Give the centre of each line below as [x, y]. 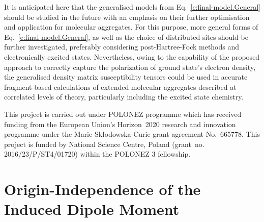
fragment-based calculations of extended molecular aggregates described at [120, 87]
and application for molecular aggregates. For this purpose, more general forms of [131, 27]
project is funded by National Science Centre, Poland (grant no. [104, 144]
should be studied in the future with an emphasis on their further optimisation [127, 17]
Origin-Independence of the [102, 189]
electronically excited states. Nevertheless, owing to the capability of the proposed [132, 56]
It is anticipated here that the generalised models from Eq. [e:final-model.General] [132, 7]
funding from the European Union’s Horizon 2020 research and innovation [120, 124]
